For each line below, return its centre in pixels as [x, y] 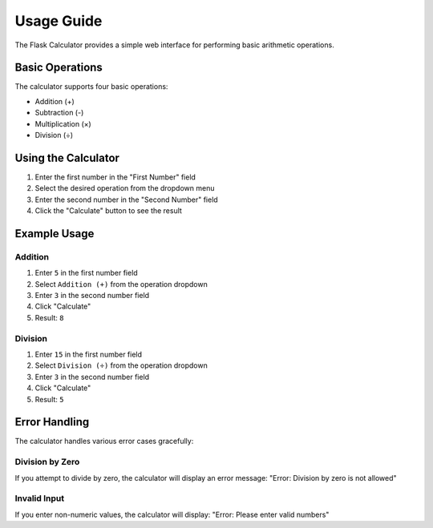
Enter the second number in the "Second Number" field [126, 200]
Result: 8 [49, 317]
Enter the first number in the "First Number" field [115, 177]
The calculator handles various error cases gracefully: [104, 441]
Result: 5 [49, 399]
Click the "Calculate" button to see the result [108, 211]
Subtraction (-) [59, 113]
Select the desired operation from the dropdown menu [125, 188]
